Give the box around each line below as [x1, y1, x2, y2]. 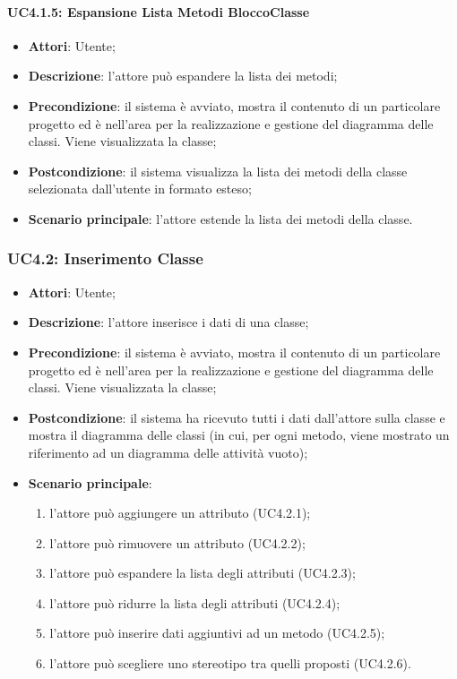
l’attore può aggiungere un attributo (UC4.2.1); [49, 503, 311, 522]
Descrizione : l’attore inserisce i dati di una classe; [28, 313, 309, 331]
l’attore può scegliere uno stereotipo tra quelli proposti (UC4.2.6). [49, 654, 411, 673]
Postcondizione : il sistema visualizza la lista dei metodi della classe [28, 161, 408, 180]
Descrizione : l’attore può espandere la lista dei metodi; [28, 66, 338, 85]
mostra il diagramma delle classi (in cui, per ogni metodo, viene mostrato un [28, 425, 450, 444]
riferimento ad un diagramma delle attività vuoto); [28, 443, 308, 461]
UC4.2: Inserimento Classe [7, 247, 203, 270]
